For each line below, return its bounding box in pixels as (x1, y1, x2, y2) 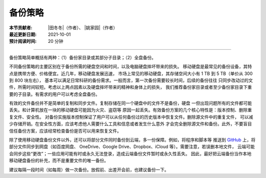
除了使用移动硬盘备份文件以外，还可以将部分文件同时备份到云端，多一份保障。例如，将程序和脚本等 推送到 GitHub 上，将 (9, 137, 256, 143)
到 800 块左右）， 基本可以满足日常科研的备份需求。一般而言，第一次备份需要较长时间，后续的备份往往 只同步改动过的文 (9, 77, 253, 83)
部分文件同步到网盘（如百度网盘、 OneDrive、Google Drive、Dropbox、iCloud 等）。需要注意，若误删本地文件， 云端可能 (9, 143, 255, 150)
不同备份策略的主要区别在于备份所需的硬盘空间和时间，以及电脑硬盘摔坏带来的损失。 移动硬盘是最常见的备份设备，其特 (9, 64, 252, 70)
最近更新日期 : (9, 31, 37, 37)
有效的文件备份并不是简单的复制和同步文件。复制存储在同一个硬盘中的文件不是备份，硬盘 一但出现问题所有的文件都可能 (9, 100, 252, 106)
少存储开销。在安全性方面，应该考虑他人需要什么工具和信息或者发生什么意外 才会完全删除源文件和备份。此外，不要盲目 (9, 121, 252, 127)
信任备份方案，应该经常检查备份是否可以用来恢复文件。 (9, 128, 122, 134)
